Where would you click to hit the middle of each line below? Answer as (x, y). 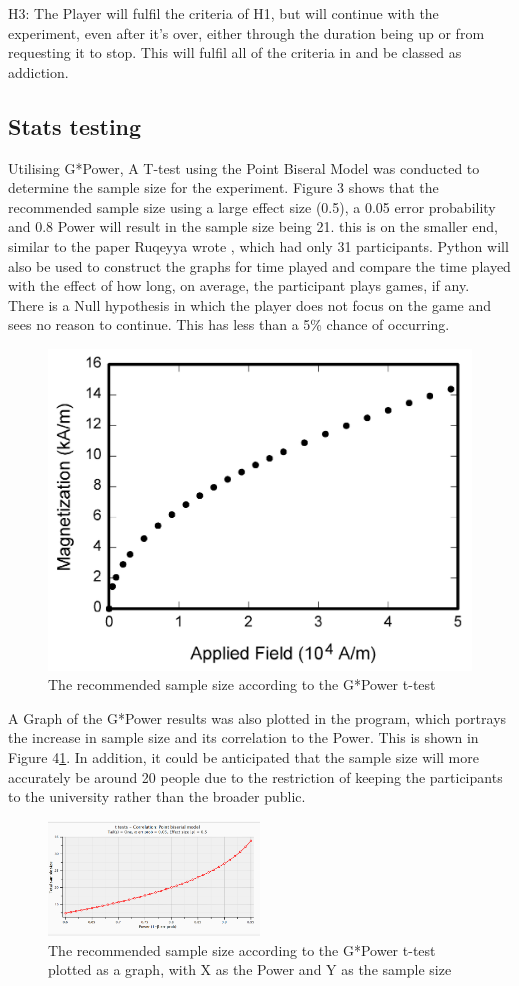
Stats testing (75, 125)
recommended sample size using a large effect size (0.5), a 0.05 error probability (252, 206)
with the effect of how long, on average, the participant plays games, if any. (239, 285)
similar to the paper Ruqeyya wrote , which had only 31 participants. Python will (258, 245)
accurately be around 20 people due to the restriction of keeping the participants (255, 776)
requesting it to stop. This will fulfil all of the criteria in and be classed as (235, 52)
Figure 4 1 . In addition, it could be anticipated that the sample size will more (243, 757)
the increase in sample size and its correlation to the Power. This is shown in (243, 737)
